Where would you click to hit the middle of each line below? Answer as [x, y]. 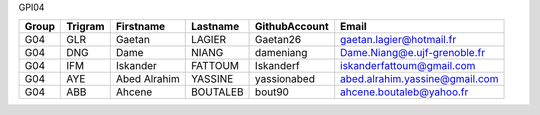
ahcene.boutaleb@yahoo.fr [404, 92]
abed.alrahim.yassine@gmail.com [419, 79]
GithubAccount [292, 27]
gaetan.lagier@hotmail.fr [398, 40]
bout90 [272, 92]
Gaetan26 [278, 40]
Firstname [140, 27]
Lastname [215, 27]
